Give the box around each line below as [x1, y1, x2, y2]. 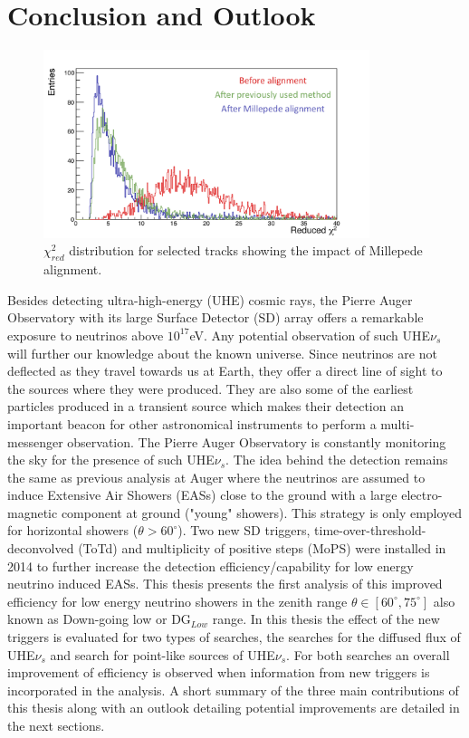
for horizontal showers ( [7, 521, 139, 540]
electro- [401, 485, 443, 504]
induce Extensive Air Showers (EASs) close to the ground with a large [7, 485, 397, 504]
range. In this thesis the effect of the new [212, 609, 440, 628]
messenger [7, 432, 63, 451]
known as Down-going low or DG [7, 609, 191, 628]
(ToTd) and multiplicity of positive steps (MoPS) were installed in [78, 539, 446, 558]
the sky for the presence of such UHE [7, 450, 215, 469]
